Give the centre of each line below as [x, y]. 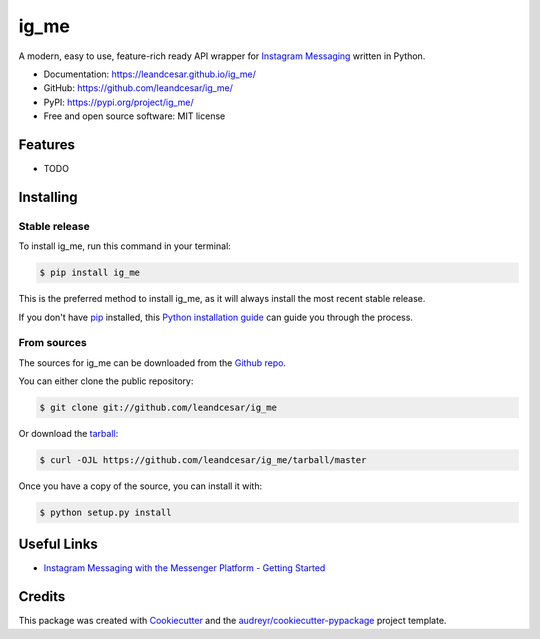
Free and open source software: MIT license [134, 116]
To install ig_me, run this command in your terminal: [125, 246]
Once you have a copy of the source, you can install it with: [140, 486]
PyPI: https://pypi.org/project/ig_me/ [118, 102]
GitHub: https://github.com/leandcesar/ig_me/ [138, 88]
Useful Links [58, 544]
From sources [52, 343]
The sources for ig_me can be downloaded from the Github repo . [152, 362]
